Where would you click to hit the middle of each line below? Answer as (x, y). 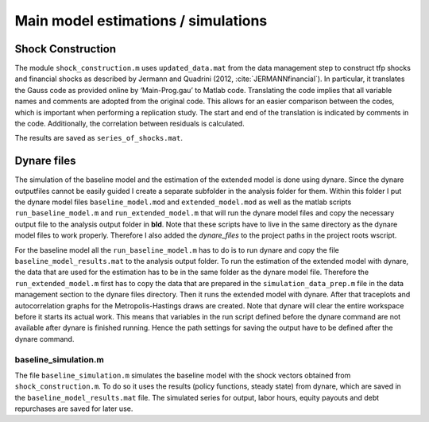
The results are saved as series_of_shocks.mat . (99, 138)
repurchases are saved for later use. (74, 408)
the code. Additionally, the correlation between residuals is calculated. (130, 124)
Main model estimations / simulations (141, 21)
